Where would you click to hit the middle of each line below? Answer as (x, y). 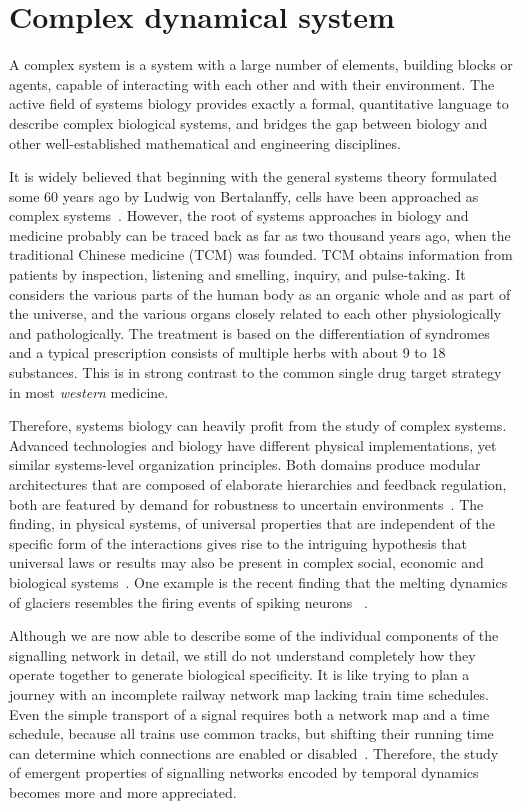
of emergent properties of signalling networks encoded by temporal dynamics (244, 772)
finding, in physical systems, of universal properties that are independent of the (252, 523)
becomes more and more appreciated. (123, 791)
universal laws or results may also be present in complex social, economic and (246, 562)
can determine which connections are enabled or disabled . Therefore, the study (254, 752)
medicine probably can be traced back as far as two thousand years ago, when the (260, 234)
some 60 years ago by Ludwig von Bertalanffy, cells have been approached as (244, 195)
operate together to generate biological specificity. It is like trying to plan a (239, 674)
